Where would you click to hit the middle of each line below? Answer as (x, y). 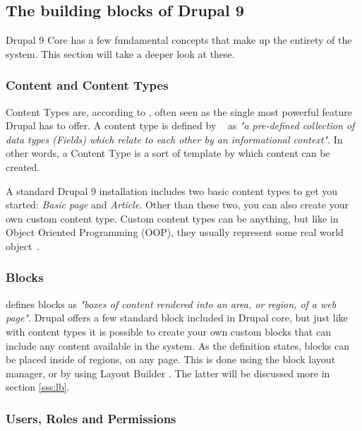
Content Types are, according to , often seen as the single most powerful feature (179, 111)
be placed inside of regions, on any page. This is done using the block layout (171, 359)
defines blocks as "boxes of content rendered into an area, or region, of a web (171, 303)
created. (23, 166)
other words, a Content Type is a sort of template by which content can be (168, 153)
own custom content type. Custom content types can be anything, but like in (172, 218)
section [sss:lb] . (38, 387)
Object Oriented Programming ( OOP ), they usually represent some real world (175, 232)
